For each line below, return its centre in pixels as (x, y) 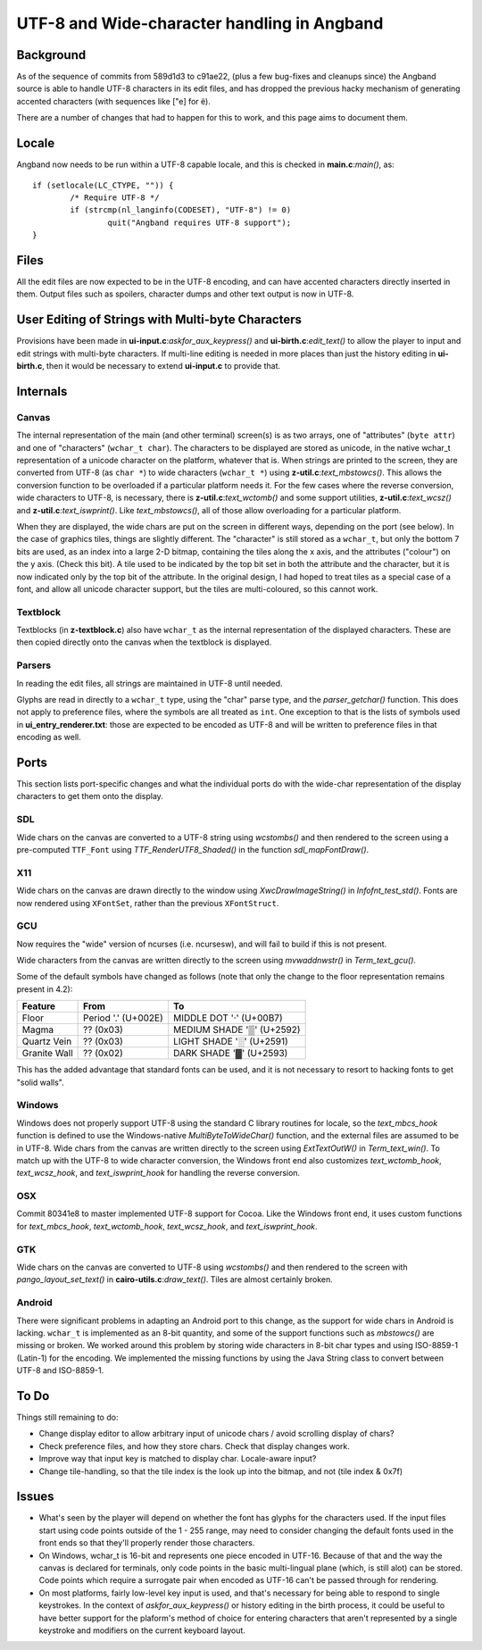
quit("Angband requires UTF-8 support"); (199, 222)
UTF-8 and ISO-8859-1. (60, 1371)
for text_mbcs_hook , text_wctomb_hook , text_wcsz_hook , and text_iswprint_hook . (167, 1226)
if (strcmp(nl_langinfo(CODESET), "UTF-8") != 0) (181, 210)
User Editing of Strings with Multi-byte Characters (159, 320)
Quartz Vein (47, 1042)
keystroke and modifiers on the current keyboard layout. (142, 1630)
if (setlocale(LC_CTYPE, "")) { (103, 185)
